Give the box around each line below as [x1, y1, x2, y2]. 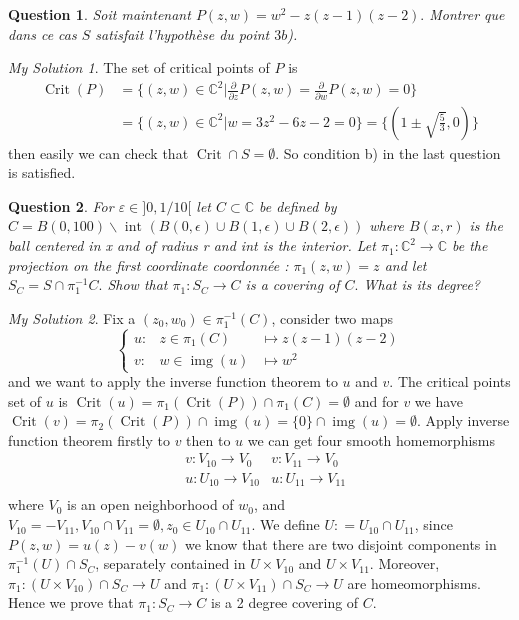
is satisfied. [8, 162, 76, 183]
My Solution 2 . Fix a [8, 307, 136, 328]
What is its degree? [363, 274, 481, 295]
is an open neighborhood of [67, 494, 234, 515]
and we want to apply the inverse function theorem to [8, 371, 338, 392]
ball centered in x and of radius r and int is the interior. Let [8, 235, 376, 256]
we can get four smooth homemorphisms [247, 429, 495, 450]
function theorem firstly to [8, 429, 170, 450]
